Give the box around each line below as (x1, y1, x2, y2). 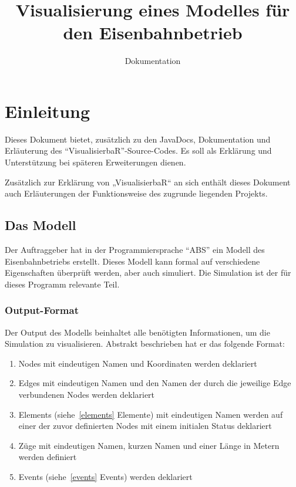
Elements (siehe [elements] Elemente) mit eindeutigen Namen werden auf (18, 408, 283, 420)
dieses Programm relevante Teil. (5, 278, 120, 290)
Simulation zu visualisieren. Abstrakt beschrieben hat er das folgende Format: (5, 337, 285, 350)
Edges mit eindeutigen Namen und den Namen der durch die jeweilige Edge (18, 377, 291, 389)
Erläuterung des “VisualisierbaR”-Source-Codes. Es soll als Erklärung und (5, 144, 272, 157)
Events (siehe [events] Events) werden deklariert (18, 470, 193, 482)
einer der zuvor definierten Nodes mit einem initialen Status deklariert (18, 420, 272, 432)
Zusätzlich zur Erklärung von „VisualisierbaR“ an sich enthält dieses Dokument (5, 175, 291, 188)
